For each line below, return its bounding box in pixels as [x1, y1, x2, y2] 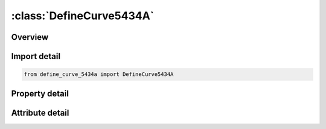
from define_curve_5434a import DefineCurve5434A [24, 71, 174, 78]
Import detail [11, 51, 60, 61]
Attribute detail [11, 107, 69, 118]
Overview [11, 32, 49, 42]
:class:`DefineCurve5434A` [11, 9, 155, 22]
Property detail [11, 88, 69, 99]
